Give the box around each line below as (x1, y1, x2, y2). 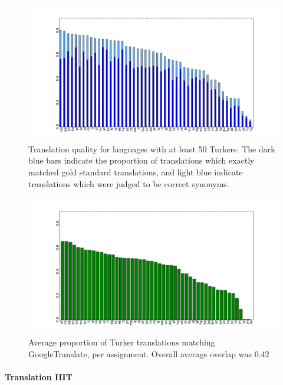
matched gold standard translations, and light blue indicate (28, 166, 243, 178)
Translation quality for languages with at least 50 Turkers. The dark (28, 142, 275, 155)
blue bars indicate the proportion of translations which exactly (28, 154, 255, 167)
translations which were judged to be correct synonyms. (28, 177, 229, 190)
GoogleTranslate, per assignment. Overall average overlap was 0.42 (28, 347, 269, 360)
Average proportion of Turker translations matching (28, 336, 215, 348)
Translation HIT (5, 370, 73, 383)
